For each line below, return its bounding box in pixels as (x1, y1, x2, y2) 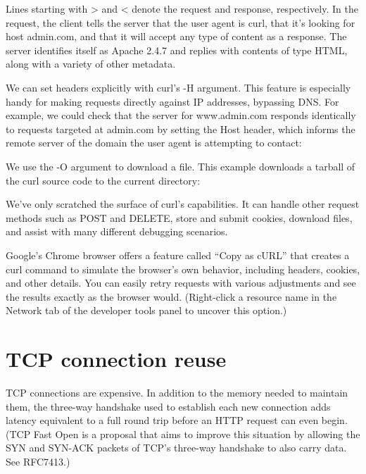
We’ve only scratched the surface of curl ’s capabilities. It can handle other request (6, 197, 360, 211)
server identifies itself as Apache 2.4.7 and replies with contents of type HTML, (6, 42, 348, 57)
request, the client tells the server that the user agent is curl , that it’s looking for (6, 15, 355, 30)
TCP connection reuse (6, 344, 227, 373)
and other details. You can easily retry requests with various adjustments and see (6, 275, 356, 290)
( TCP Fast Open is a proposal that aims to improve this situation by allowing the (6, 426, 360, 441)
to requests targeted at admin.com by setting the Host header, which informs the (6, 121, 355, 136)
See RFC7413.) (6, 454, 70, 468)
